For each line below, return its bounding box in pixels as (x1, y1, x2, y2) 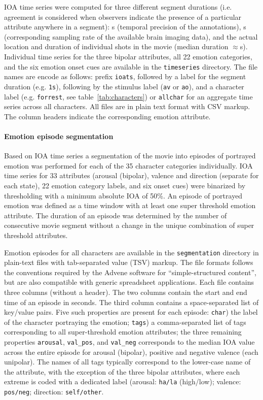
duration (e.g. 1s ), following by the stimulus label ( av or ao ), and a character (4, 81, 244, 91)
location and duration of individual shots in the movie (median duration (4, 41, 229, 52)
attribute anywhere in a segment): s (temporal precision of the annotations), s (4, 21, 246, 32)
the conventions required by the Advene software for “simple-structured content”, (4, 266, 256, 277)
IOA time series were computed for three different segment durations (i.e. (4, 2, 232, 12)
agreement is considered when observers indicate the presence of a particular (4, 11, 242, 22)
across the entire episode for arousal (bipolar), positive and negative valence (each (4, 346, 258, 357)
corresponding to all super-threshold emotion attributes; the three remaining (4, 326, 242, 337)
